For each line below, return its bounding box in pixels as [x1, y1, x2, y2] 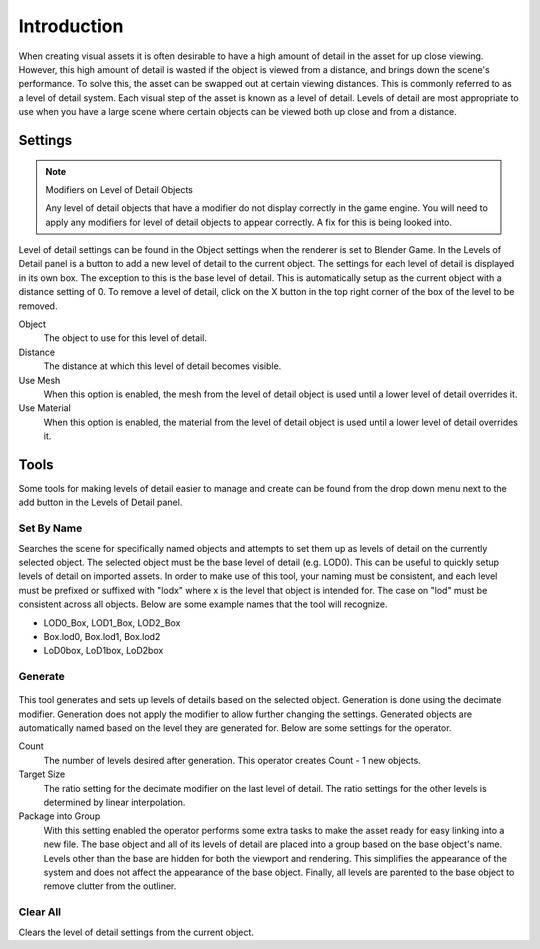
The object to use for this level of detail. [43, 332, 207, 344]
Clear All [18, 905, 62, 919]
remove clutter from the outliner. [43, 880, 177, 892]
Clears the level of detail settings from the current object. [18, 926, 255, 938]
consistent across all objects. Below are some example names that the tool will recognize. [18, 598, 388, 610]
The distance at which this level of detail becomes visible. [43, 360, 282, 372]
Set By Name [18, 521, 83, 535]
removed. [18, 300, 58, 312]
